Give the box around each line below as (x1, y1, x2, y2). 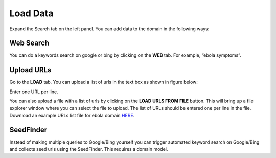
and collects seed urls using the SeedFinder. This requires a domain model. (9, 146, 168, 152)
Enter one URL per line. (9, 88, 58, 95)
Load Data (9, 8, 54, 19)
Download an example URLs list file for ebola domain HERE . (9, 112, 135, 118)
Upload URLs (9, 65, 52, 74)
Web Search (9, 39, 50, 48)
